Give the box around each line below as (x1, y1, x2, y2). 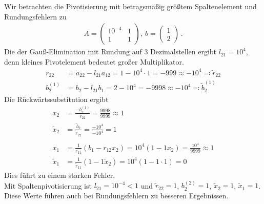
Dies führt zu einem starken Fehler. (4, 170, 115, 180)
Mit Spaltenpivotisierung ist (4, 180, 92, 191)
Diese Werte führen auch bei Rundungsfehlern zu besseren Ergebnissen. (4, 190, 229, 201)
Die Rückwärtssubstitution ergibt (4, 93, 109, 104)
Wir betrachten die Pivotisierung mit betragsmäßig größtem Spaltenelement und (4, 1, 257, 11)
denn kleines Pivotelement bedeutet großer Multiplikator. (4, 56, 184, 67)
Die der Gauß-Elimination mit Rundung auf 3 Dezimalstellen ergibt (4, 46, 217, 57)
